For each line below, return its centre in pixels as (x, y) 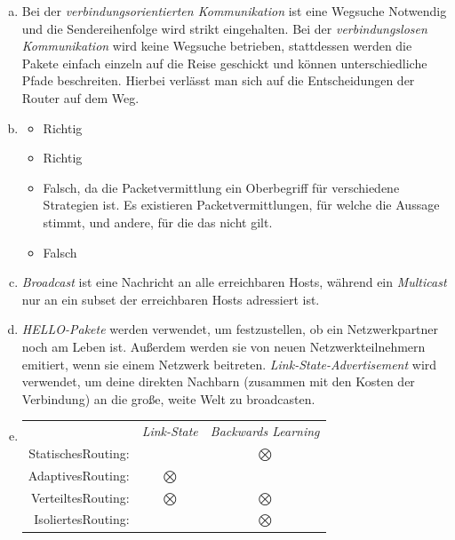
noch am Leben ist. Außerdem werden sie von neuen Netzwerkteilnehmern (224, 346)
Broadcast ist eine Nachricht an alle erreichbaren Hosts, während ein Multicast (234, 282)
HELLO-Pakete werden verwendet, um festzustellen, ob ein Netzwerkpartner (230, 329)
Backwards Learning (265, 431)
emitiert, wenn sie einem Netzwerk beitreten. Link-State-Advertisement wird (229, 364)
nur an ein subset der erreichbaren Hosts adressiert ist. (171, 299)
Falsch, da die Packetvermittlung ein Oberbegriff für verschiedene (221, 187)
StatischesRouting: (79, 453)
